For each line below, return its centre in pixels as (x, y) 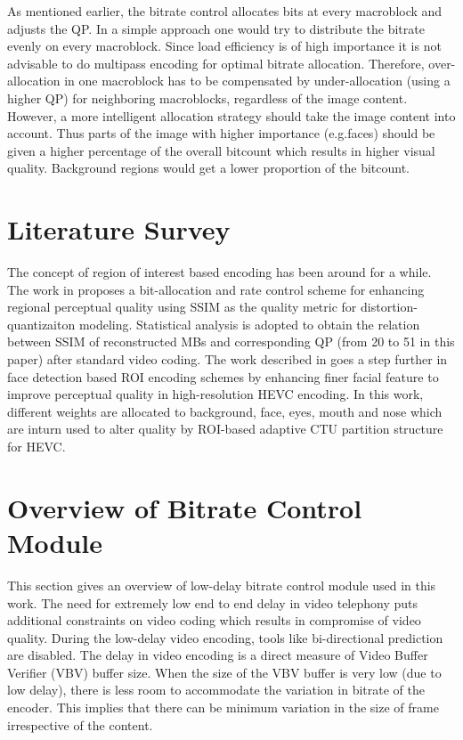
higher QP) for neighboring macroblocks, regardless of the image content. (207, 98)
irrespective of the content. (80, 724)
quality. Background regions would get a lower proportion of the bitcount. (209, 168)
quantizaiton (41, 324)
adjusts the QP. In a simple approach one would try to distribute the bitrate (216, 28)
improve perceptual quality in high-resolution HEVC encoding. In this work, (215, 394)
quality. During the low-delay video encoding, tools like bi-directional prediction (225, 637)
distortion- (389, 307)
